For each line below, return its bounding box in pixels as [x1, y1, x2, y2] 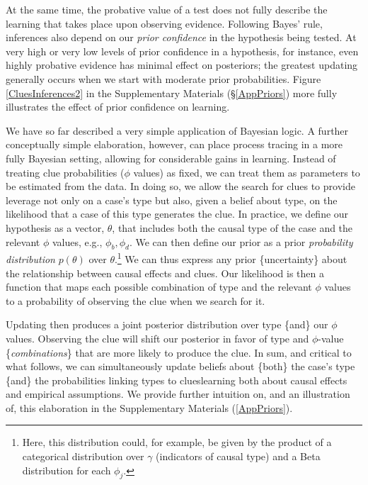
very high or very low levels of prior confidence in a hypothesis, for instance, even [6, 43, 359, 58]
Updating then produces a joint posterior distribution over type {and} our [6, 317, 328, 332]
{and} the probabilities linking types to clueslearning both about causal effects [6, 372, 347, 387]
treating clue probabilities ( [6, 165, 125, 179]
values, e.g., [52, 234, 103, 249]
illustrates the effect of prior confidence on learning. [6, 99, 230, 114]
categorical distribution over [22, 449, 144, 464]
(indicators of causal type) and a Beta [156, 449, 321, 464]
